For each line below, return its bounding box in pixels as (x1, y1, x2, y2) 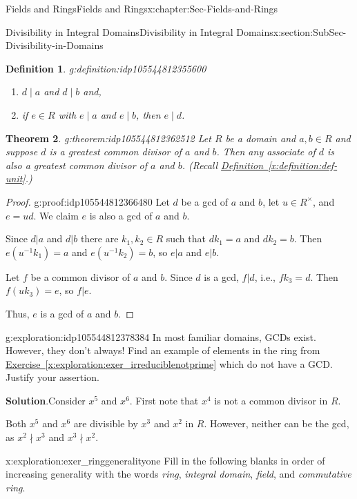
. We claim (33, 208, 79, 222)
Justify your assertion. (6, 370, 99, 384)
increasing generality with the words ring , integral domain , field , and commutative (6, 467, 351, 481)
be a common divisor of (30, 269, 131, 284)
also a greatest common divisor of (6, 157, 148, 172)
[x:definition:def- (268, 157, 338, 172)
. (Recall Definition (182, 157, 264, 172)
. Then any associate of (216, 144, 316, 159)
